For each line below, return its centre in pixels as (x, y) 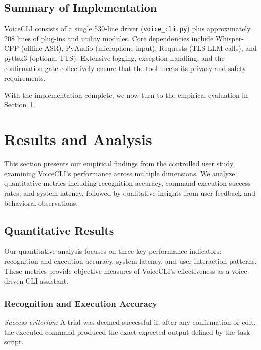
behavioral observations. (41, 203)
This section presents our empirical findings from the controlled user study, (120, 163)
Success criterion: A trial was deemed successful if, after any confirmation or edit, (130, 322)
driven (14, 281)
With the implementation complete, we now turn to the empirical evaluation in (126, 94)
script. (14, 342)
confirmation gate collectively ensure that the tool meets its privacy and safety (125, 68)
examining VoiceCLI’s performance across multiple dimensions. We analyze (120, 173)
